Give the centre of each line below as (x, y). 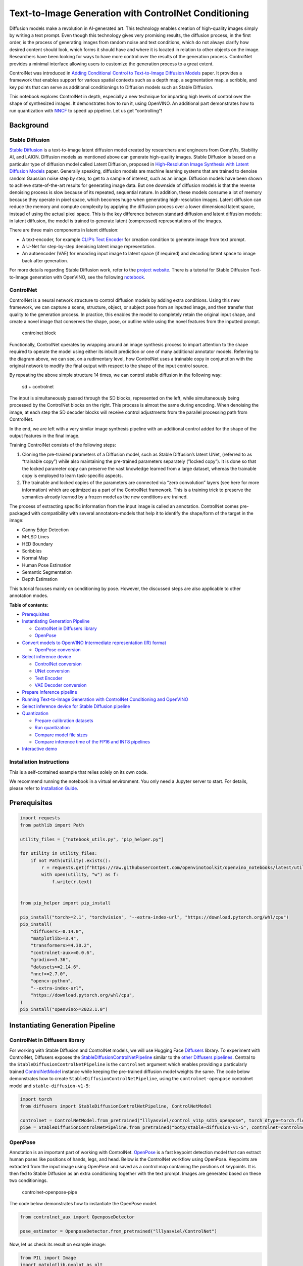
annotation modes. (29, 596)
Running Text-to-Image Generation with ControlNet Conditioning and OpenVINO (105, 699)
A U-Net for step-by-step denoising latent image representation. (89, 247)
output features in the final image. (44, 436)
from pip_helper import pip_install (65, 903)
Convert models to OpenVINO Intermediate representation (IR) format (94, 643)
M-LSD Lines (36, 537)
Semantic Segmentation (47, 572)
